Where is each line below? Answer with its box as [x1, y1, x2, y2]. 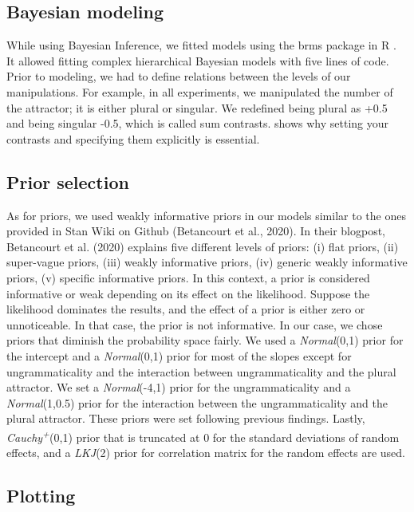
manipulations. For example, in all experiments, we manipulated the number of [6, 83, 393, 100]
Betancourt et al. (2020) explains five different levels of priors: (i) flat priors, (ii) [6, 238, 399, 254]
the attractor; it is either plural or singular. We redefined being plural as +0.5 [6, 99, 388, 116]
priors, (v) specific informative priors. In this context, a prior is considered [6, 269, 370, 286]
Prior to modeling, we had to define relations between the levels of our [6, 68, 351, 85]
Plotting [6, 483, 76, 508]
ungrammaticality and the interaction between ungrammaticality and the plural [6, 363, 396, 380]
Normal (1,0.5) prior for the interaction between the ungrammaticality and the [6, 394, 388, 411]
